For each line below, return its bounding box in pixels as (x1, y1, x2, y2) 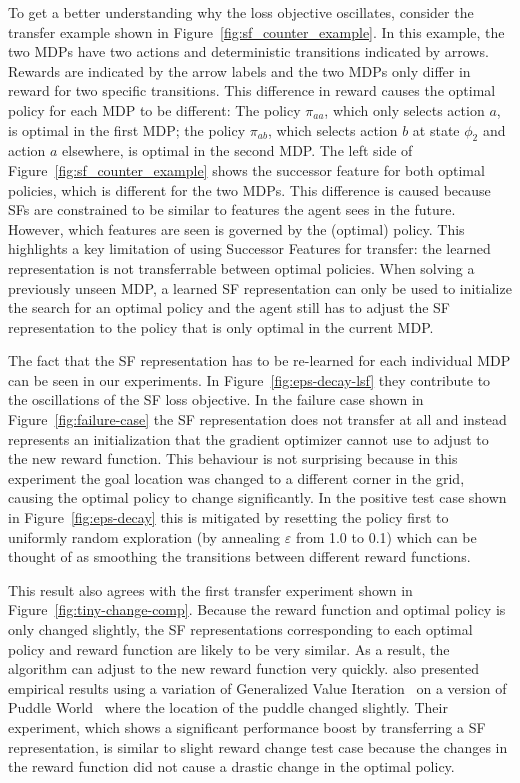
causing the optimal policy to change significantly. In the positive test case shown (8, 487, 507, 508)
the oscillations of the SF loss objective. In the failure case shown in (8, 389, 424, 410)
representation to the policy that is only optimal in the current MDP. (8, 316, 434, 337)
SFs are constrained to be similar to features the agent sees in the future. (8, 199, 456, 220)
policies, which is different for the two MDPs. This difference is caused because (8, 179, 491, 200)
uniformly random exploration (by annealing (8, 526, 281, 547)
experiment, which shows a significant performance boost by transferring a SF (8, 716, 486, 737)
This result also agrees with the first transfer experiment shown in (8, 579, 413, 600)
